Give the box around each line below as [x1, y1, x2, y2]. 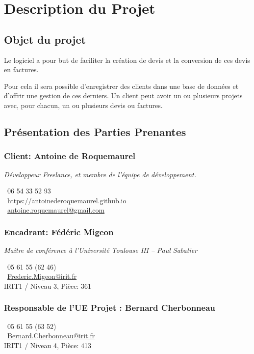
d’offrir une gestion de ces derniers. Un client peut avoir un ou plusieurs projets [4, 90, 243, 101]
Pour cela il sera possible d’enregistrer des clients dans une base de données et [4, 81, 239, 91]
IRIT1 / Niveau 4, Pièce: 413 [4, 340, 92, 350]
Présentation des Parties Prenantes [4, 124, 186, 139]
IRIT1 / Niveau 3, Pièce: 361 [4, 280, 92, 291]
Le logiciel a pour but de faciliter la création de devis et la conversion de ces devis [4, 54, 250, 65]
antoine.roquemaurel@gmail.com [7, 205, 105, 215]
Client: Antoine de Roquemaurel [4, 150, 136, 162]
